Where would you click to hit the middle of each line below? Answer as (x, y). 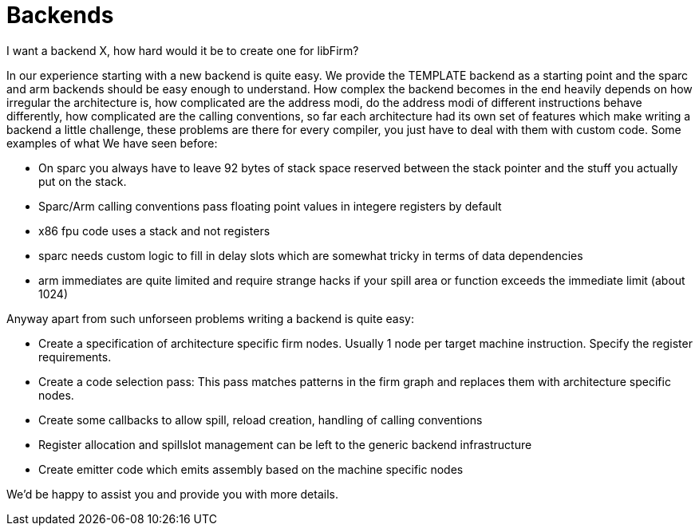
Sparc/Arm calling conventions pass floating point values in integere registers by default (270, 206)
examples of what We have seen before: (112, 143)
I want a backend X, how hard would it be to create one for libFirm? (183, 50)
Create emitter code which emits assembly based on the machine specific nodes (251, 469)
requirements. (75, 357)
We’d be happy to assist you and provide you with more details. (172, 494)
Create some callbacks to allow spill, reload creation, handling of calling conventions (261, 420)
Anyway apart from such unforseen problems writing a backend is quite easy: (210, 318)
